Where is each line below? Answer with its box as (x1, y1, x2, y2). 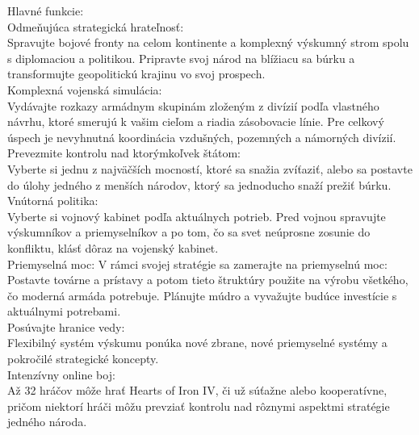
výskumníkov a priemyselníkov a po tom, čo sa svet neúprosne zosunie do (7, 224, 371, 241)
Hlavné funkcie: (7, 2, 84, 19)
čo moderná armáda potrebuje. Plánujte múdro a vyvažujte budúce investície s (7, 287, 397, 303)
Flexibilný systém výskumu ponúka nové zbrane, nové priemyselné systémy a (7, 334, 388, 351)
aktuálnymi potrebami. (7, 303, 121, 320)
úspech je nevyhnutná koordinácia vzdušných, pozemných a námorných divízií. (7, 128, 396, 145)
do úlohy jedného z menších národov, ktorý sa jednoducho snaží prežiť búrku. (7, 176, 392, 193)
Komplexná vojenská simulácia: (7, 81, 162, 98)
